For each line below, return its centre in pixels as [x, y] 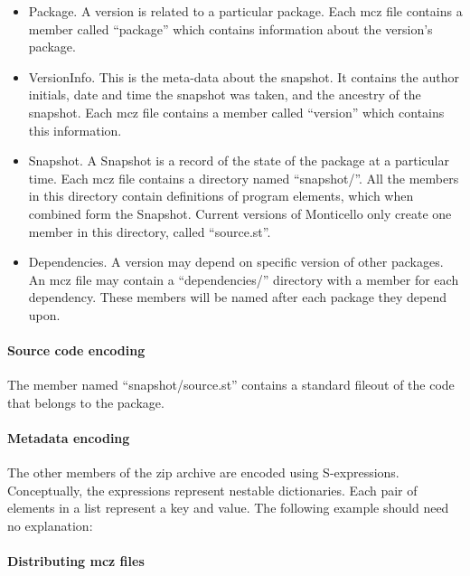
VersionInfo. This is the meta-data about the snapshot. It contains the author [244, 76]
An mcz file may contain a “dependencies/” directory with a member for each [244, 279]
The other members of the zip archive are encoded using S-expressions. [203, 472]
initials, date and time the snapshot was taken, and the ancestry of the [225, 94]
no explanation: [50, 526]
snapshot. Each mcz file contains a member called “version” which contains [236, 112]
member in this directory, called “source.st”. [150, 231]
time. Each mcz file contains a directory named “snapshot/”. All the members [244, 178]
